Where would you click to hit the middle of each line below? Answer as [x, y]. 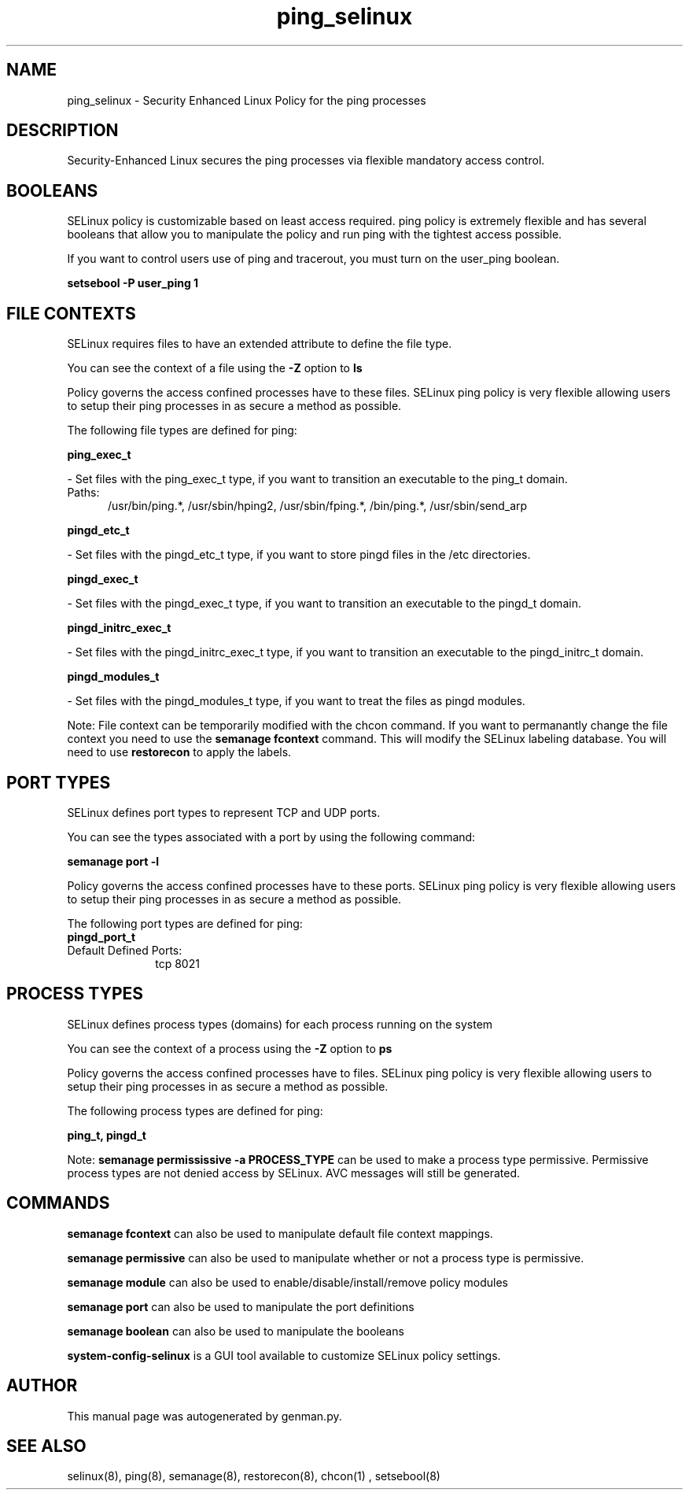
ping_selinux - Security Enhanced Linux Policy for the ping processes [247, 100]
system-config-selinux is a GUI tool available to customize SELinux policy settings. [284, 1355]
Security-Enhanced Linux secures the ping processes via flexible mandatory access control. [306, 161]
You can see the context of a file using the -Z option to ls [215, 368]
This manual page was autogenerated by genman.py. [204, 1416]
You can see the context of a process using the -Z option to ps [230, 1048]
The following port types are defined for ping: [185, 923]
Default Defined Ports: [125, 950]
